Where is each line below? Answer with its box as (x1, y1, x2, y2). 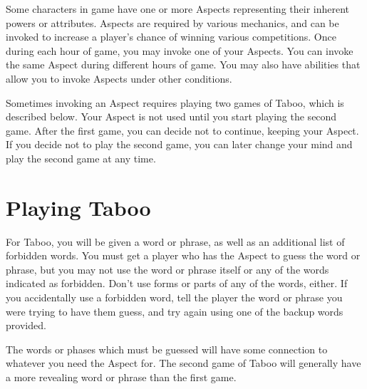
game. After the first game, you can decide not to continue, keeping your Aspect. (6, 123, 359, 138)
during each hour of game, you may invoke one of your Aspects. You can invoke (6, 43, 353, 58)
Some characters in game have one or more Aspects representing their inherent (6, 1, 350, 16)
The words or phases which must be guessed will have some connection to (6, 341, 328, 356)
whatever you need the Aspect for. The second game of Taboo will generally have (6, 356, 361, 370)
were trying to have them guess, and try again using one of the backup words (6, 304, 343, 318)
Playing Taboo (6, 192, 151, 222)
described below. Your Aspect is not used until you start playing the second (6, 109, 337, 124)
